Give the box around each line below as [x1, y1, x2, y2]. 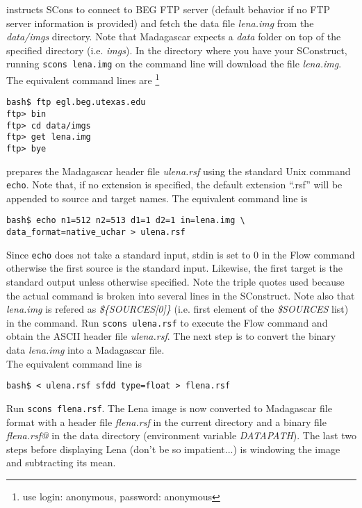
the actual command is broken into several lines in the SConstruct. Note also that [6, 288, 355, 302]
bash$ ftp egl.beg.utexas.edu [6, 97, 146, 108]
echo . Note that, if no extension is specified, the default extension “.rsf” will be [6, 177, 343, 192]
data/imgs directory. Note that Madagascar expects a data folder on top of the [6, 29, 341, 44]
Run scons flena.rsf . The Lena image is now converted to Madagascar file [6, 400, 332, 415]
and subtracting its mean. [6, 455, 116, 470]
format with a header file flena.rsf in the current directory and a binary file [6, 414, 327, 429]
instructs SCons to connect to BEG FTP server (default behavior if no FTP [6, 2, 331, 16]
